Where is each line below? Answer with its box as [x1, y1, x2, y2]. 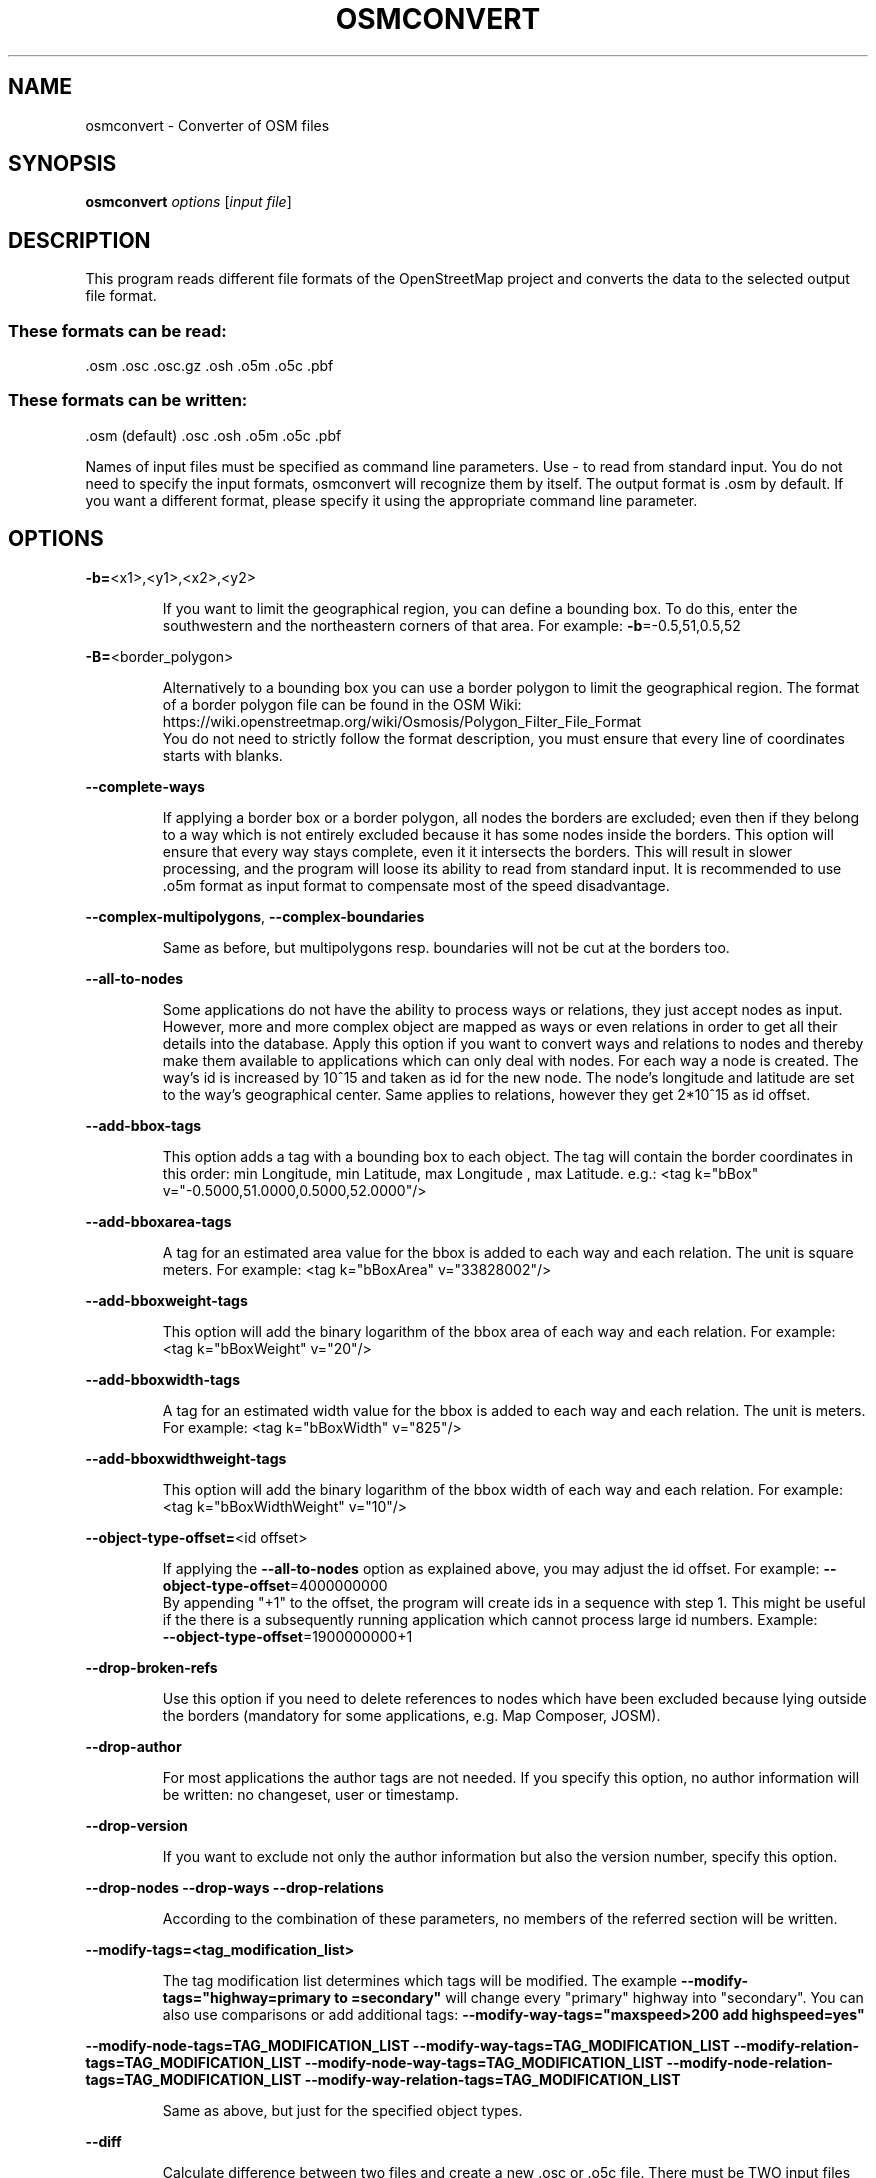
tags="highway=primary [162, 1988, 331, 2006]
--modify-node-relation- [666, 2053, 833, 2071]
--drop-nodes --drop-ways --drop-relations [85, 1878, 384, 1896]
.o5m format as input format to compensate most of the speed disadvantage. [162, 876, 670, 894]
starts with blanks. [162, 746, 283, 764]
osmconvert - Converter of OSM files [85, 116, 330, 134]
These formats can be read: [8, 320, 227, 341]
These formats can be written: [8, 390, 248, 411]
